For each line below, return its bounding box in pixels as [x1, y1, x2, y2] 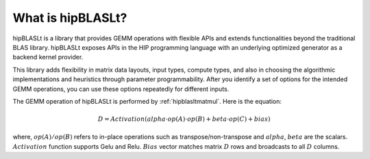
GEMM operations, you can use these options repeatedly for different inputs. [12, 85, 230, 93]
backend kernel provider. [12, 53, 84, 61]
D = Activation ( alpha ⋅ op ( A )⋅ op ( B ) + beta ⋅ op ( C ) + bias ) [97, 115, 271, 123]
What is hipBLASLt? [12, 10, 127, 25]
